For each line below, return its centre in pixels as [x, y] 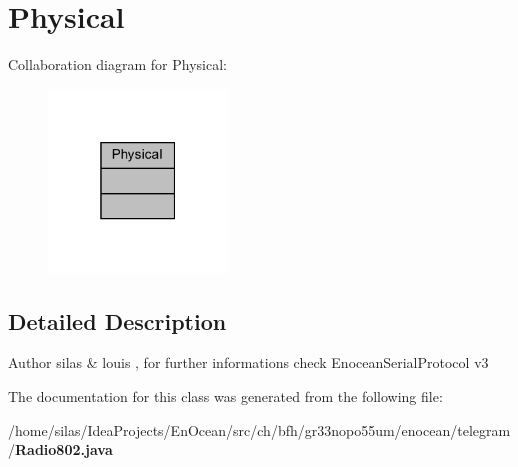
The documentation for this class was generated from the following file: [225, 395]
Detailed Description [117, 320]
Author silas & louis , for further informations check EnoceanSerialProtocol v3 [248, 362]
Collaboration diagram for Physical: [117, 64]
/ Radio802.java [60, 449]
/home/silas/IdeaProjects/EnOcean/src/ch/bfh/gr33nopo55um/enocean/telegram [259, 429]
